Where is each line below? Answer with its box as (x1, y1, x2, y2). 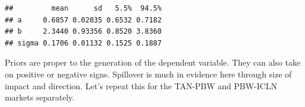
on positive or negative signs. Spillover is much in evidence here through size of (5, 67, 292, 80)
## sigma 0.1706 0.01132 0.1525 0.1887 (5, 38, 162, 47)
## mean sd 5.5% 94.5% (5, 4, 162, 12)
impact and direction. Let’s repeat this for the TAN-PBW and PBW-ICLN (5, 79, 277, 92)
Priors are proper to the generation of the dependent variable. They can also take (5, 56, 301, 69)
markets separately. (5, 91, 75, 103)
